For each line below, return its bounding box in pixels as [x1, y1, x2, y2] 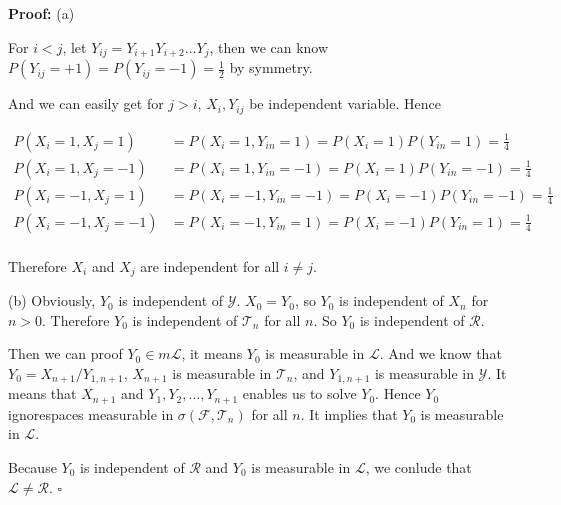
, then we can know [209, 36, 329, 57]
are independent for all [140, 255, 280, 276]
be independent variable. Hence [249, 93, 441, 114]
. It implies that [300, 403, 398, 424]
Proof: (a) [8, 3, 75, 23]
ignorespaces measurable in [8, 403, 174, 424]
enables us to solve [242, 383, 357, 404]
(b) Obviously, [8, 290, 96, 311]
